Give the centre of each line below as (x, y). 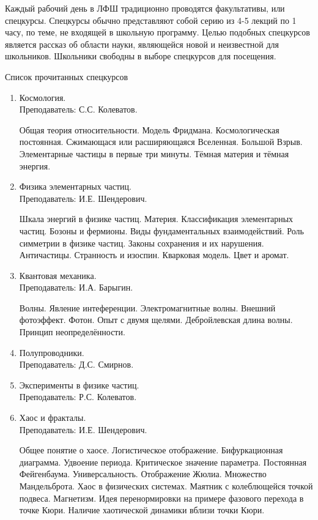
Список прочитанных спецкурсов (67, 76)
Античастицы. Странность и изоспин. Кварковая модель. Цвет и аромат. (154, 255)
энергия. (35, 165)
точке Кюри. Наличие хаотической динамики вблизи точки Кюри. (142, 510)
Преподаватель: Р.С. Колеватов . (78, 397)
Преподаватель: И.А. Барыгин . (76, 287)
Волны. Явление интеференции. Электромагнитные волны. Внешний (147, 307)
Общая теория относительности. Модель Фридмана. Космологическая (149, 129)
